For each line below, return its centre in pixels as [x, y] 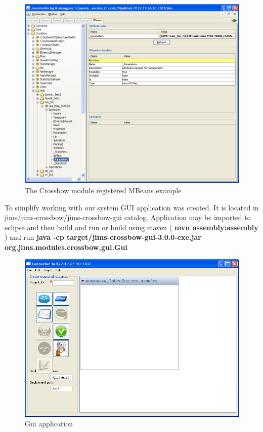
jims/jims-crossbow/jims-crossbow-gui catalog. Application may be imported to [128, 217]
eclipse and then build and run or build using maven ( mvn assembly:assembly [131, 227]
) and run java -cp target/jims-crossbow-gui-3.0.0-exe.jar [103, 237]
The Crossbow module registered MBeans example [103, 190]
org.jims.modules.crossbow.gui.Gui [66, 247]
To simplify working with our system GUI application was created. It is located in [132, 207]
